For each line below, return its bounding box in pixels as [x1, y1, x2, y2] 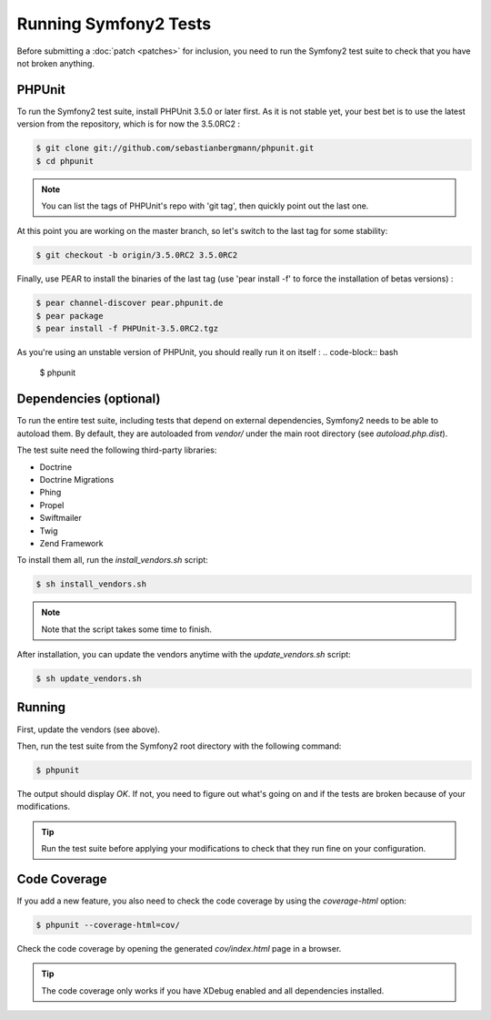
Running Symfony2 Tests [16, 14, 212, 34]
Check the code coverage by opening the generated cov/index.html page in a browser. [16, 943, 342, 954]
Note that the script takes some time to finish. [41, 624, 213, 635]
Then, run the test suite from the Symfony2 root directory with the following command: [16, 740, 342, 751]
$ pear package [35, 311, 104, 321]
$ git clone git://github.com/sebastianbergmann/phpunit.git [35, 143, 315, 154]
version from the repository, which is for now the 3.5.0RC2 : [16, 118, 241, 129]
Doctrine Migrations [39, 474, 115, 484]
